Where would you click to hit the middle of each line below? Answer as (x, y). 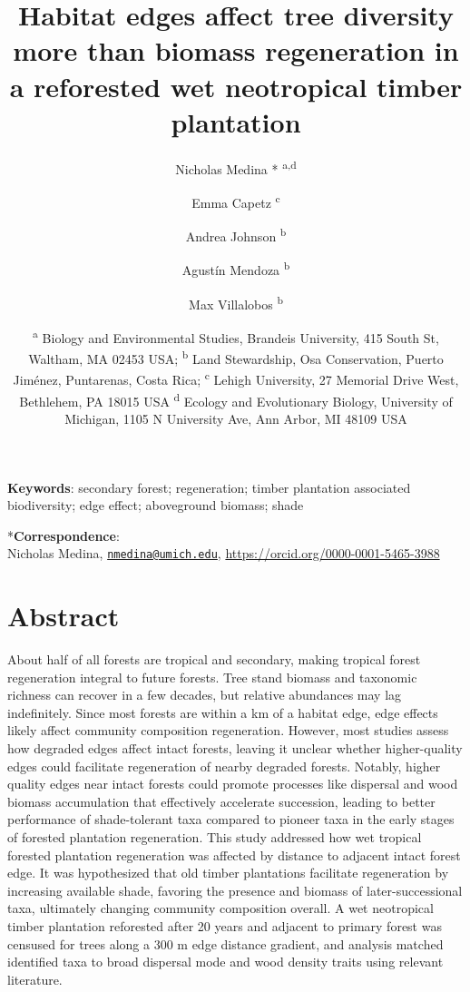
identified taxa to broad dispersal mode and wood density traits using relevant (225, 962)
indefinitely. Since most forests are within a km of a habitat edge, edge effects (223, 712)
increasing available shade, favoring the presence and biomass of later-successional (235, 890)
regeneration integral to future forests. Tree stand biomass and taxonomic (212, 677)
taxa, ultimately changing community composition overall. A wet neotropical (220, 908)
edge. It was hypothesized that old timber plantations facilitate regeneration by (228, 873)
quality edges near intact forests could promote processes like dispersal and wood (233, 784)
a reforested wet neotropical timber (236, 86)
